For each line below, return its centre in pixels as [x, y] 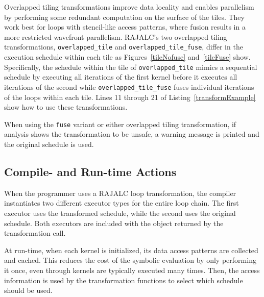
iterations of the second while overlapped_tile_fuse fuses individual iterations [129, 86]
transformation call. [35, 233]
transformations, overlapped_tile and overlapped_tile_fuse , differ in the [124, 47]
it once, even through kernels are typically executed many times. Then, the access [132, 270]
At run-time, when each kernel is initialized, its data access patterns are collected [131, 250]
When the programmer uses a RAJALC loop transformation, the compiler [120, 193]
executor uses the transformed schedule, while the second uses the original [120, 213]
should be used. [28, 290]
